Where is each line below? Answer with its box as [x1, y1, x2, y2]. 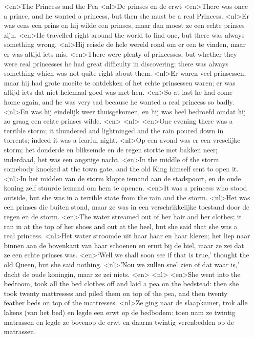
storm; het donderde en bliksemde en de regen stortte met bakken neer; [4, 144, 218, 154]
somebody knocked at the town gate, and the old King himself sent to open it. [4, 164, 239, 174]
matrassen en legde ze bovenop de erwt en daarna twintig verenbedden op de [4, 317, 234, 327]
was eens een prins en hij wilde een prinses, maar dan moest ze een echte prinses [4, 20, 245, 30]
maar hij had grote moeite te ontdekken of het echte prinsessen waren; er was [4, 77, 235, 87]
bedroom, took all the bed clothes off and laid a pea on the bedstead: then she [4, 278, 239, 289]
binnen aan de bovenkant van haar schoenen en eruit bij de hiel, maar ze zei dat [4, 240, 244, 250]
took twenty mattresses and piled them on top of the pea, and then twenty [4, 288, 228, 298]
